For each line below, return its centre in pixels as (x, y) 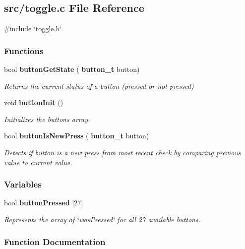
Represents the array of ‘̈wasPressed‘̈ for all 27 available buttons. (102, 219)
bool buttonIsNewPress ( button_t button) (77, 136)
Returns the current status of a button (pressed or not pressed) (99, 86)
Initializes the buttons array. (47, 119)
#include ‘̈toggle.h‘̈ (33, 29)
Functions (24, 50)
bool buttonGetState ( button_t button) (72, 69)
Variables (23, 184)
